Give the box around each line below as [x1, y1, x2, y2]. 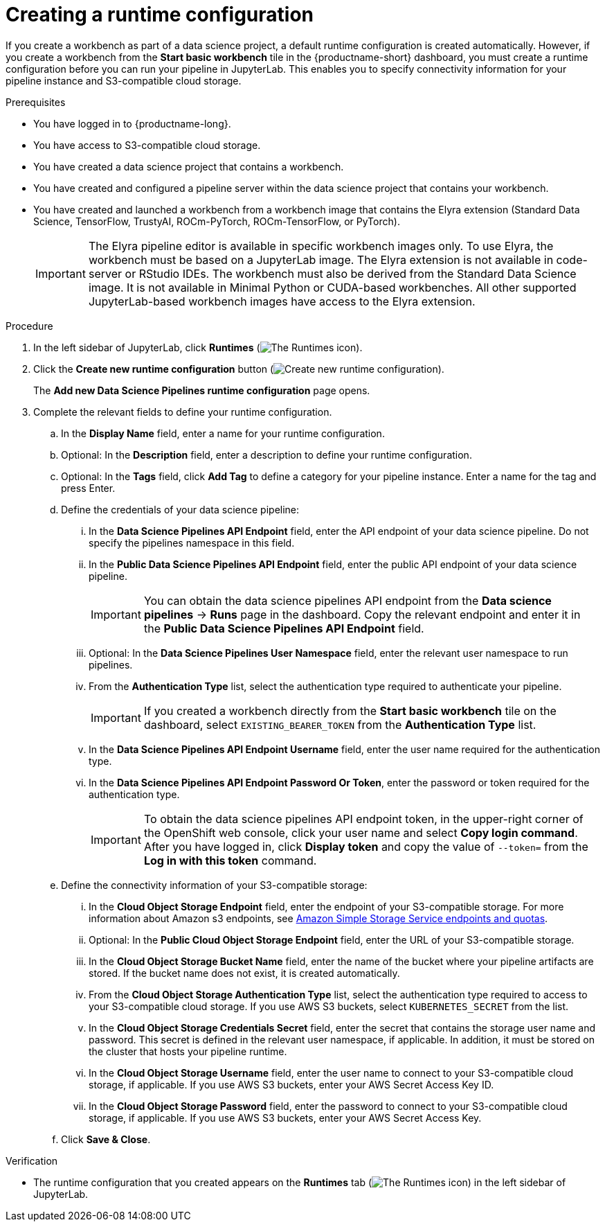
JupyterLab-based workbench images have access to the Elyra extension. [88, 294, 476, 308]
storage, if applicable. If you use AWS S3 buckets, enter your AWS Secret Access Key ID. [89, 1078, 494, 1091]
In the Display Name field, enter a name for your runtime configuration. [61, 427, 385, 439]
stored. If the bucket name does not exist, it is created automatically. [89, 966, 400, 979]
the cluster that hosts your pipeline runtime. [89, 1045, 287, 1057]
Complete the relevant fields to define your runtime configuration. [33, 405, 332, 418]
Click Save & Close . [61, 1133, 151, 1145]
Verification [6, 1154, 58, 1167]
